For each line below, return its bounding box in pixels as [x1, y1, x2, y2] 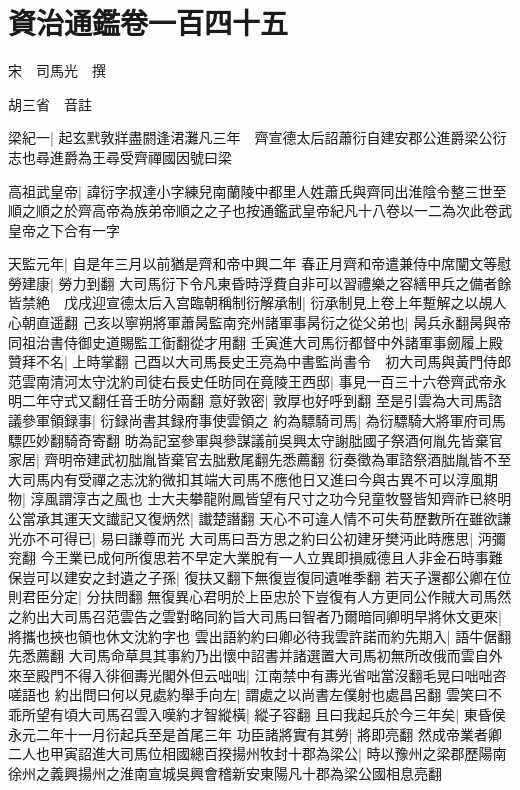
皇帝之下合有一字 [8, 219, 120, 240]
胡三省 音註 [8, 93, 92, 114]
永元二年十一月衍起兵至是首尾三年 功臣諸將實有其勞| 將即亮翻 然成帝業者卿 [8, 723, 502, 744]
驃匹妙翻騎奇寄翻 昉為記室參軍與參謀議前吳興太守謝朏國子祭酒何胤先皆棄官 [8, 429, 503, 450]
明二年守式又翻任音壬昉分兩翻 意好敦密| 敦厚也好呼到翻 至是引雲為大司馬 [8, 390, 488, 411]
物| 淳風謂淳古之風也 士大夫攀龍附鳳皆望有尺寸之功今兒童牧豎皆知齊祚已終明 [8, 488, 512, 509]
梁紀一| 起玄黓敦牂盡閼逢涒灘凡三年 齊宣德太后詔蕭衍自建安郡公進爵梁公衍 [8, 127, 507, 148]
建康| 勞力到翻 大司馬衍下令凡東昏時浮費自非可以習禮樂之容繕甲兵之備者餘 [21, 272, 512, 293]
